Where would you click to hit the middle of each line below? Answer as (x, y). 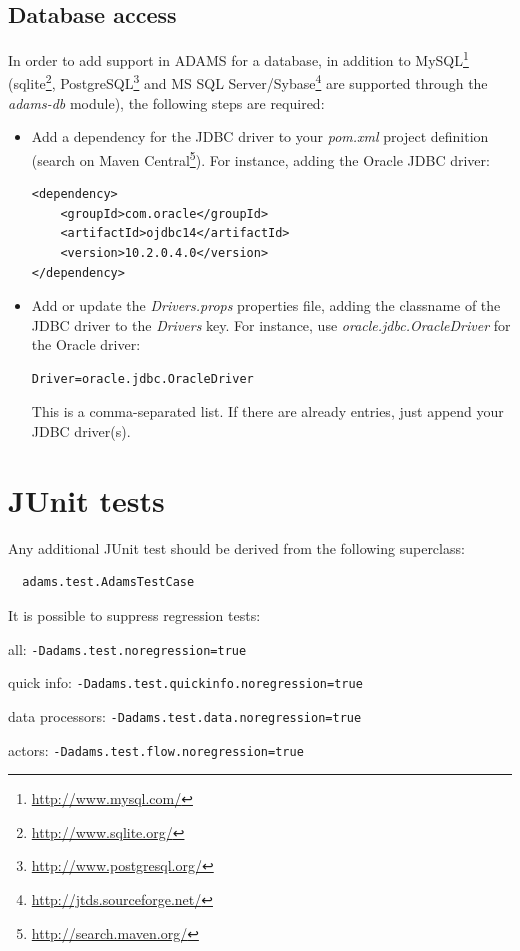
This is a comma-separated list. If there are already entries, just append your (267, 411)
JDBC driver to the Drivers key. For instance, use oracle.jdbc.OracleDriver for (271, 324)
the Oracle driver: (86, 344)
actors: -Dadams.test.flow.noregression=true (156, 749)
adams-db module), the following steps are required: (166, 102)
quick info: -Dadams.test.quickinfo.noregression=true (185, 682)
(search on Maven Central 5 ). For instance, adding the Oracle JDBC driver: (260, 158)
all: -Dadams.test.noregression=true (127, 648)
